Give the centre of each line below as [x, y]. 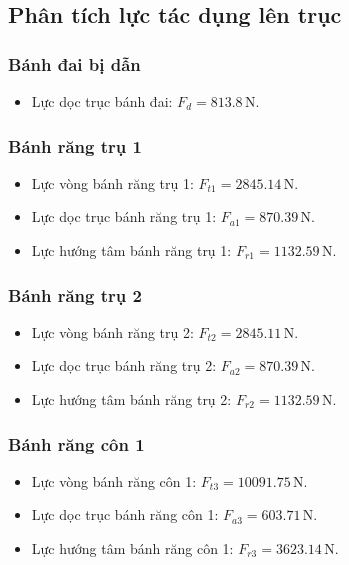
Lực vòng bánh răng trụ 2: [112, 331]
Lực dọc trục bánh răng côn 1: [125, 514]
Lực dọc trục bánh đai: [102, 101]
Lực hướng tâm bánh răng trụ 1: [131, 250]
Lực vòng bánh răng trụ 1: [112, 182]
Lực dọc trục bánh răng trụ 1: [124, 216]
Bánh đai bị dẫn [74, 63]
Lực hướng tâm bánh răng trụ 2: [131, 399]
